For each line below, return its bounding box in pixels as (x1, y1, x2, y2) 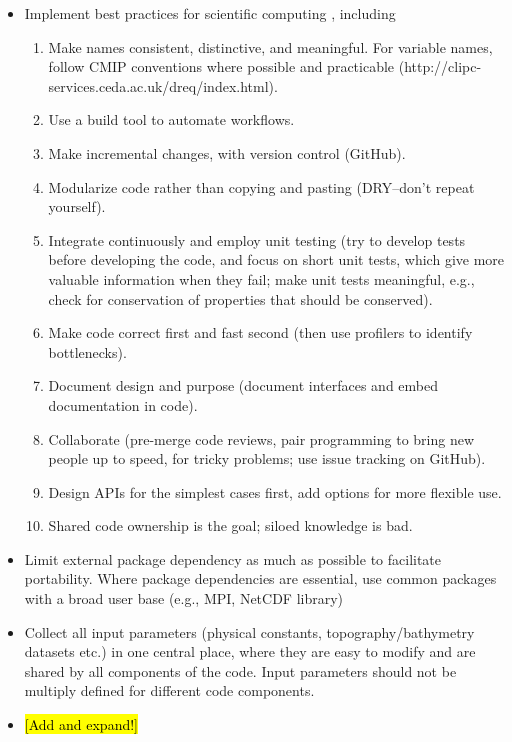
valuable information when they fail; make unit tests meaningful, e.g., (48, 268, 475, 289)
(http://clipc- (398, 56, 482, 77)
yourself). (48, 196, 106, 217)
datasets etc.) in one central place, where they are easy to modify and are (24, 641, 476, 662)
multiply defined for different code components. (24, 680, 315, 701)
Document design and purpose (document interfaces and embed (48, 375, 438, 396)
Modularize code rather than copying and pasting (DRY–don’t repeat (48, 176, 475, 197)
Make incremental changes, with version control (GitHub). (48, 142, 406, 163)
